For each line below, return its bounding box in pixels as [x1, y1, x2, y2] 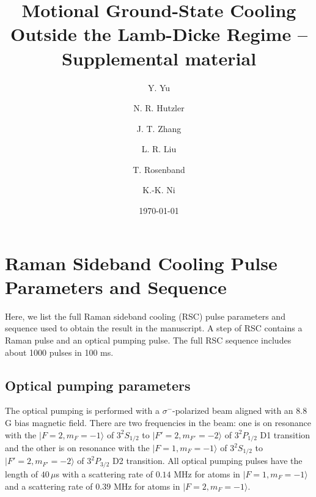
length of [5, 467, 39, 480]
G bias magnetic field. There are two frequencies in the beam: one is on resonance [5, 416, 312, 429]
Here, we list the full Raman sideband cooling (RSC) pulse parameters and [5, 309, 285, 322]
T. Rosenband [133, 163, 185, 175]
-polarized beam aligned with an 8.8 [172, 404, 307, 417]
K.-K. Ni [142, 183, 175, 196]
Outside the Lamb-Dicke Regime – [10, 21, 308, 46]
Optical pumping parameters [5, 375, 191, 394]
